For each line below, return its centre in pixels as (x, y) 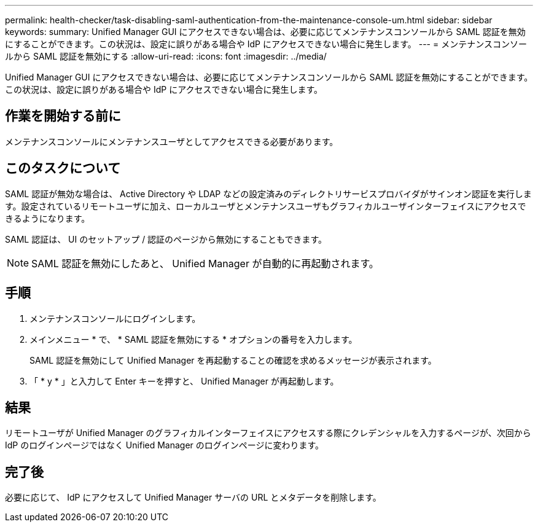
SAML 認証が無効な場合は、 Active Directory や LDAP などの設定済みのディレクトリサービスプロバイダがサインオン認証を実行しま (268, 193)
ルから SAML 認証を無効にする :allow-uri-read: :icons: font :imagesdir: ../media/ (166, 56)
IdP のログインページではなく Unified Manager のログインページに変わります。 (165, 445)
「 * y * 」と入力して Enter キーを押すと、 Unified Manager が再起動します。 (184, 381)
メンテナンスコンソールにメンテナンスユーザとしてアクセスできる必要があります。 (172, 141)
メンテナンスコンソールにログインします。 (115, 318)
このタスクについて (63, 168)
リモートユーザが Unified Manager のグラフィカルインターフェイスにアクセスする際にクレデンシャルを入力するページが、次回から (268, 433)
